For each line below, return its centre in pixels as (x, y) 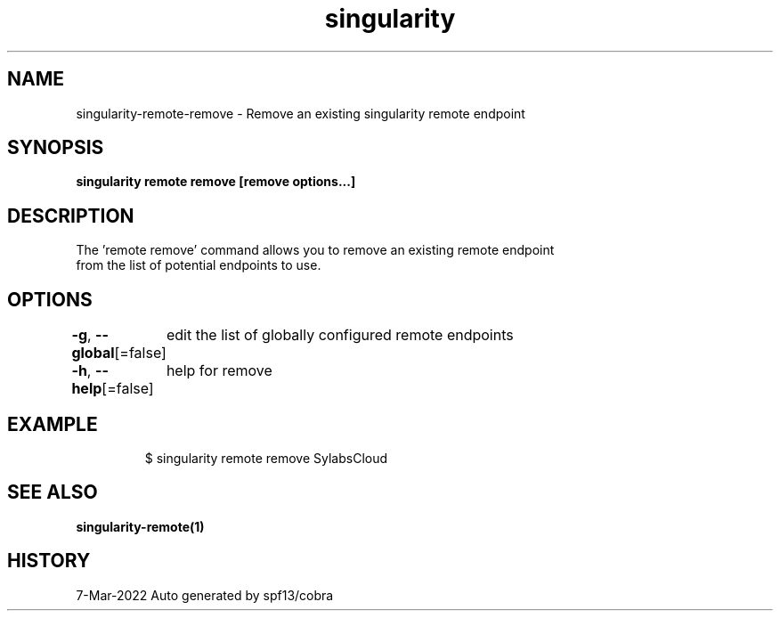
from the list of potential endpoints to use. (199, 265)
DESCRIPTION (71, 215)
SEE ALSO (53, 492)
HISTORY (49, 561)
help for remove (219, 371)
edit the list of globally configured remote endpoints (340, 335)
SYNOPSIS (56, 148)
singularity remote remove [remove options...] (216, 182)
